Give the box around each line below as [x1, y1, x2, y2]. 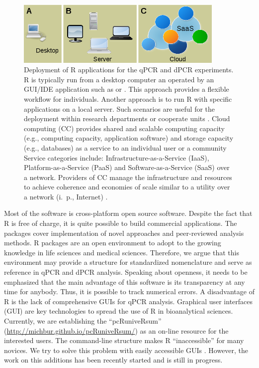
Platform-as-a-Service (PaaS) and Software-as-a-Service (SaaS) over [24, 162, 230, 173]
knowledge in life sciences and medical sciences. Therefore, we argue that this [4, 247, 239, 257]
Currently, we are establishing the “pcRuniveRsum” [4, 316, 162, 326]
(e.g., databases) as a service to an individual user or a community [24, 142, 227, 153]
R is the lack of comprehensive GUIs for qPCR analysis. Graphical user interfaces [4, 296, 253, 306]
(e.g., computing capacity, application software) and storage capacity [24, 133, 234, 143]
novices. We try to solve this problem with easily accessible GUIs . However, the [4, 345, 249, 355]
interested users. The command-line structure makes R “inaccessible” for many [4, 335, 244, 346]
